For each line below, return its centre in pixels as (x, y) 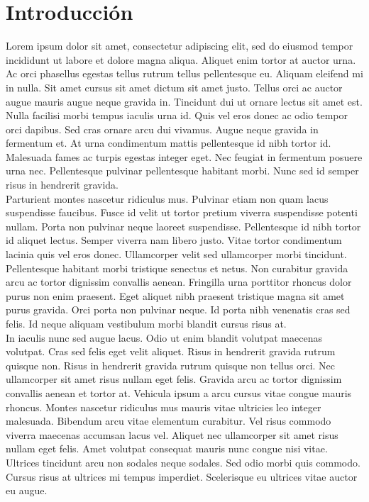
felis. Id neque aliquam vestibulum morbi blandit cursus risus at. (146, 323)
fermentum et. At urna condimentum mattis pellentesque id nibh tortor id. (169, 143)
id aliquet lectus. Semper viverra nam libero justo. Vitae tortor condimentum (174, 240)
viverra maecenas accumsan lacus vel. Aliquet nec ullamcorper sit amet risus (172, 434)
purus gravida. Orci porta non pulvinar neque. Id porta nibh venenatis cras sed (178, 309)
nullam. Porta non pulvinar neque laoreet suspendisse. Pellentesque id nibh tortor (183, 226)
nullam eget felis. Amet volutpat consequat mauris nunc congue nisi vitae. (167, 448)
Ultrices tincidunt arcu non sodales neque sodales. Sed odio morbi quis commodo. (183, 462)
